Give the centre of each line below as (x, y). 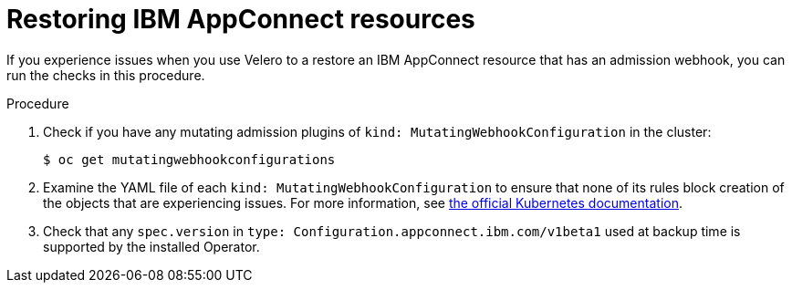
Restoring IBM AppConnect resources (241, 19)
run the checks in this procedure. (106, 75)
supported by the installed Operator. (151, 246)
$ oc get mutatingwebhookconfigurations (189, 159)
